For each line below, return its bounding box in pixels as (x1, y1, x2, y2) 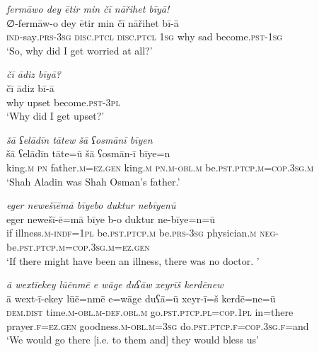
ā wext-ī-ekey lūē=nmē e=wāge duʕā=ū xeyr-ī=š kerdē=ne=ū (6, 290, 276, 305)
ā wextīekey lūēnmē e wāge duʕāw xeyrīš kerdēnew (6, 277, 224, 292)
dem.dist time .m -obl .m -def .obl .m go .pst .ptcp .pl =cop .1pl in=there (6, 305, 294, 319)
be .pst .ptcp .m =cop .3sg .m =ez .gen (6, 239, 150, 254)
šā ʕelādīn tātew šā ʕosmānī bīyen (6, 132, 153, 147)
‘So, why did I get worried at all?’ (6, 42, 153, 57)
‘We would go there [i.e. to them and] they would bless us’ (6, 332, 259, 347)
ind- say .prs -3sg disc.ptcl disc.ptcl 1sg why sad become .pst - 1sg (6, 29, 283, 44)
